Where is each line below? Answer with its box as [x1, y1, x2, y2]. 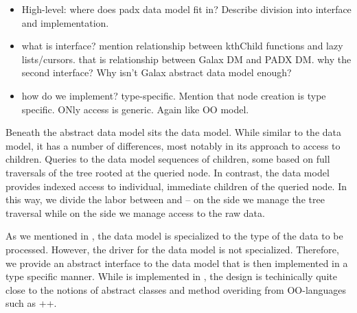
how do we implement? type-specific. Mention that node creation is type [21, 88, 326, 102]
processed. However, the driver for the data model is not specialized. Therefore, [5, 242, 339, 256]
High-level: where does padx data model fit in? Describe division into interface [21, 2, 352, 16]
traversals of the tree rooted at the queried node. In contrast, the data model [5, 165, 330, 179]
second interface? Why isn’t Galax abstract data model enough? [21, 65, 292, 80]
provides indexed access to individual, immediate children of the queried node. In [5, 178, 347, 193]
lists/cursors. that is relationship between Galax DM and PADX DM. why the [21, 51, 352, 66]
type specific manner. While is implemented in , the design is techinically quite [5, 269, 337, 283]
